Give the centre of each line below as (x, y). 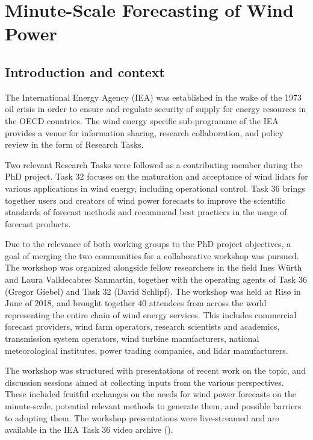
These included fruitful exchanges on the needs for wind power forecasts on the (150, 394)
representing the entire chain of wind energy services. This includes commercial (151, 314)
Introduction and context (85, 71)
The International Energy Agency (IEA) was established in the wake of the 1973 (153, 97)
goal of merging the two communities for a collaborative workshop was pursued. (152, 255)
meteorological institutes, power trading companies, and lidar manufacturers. (147, 350)
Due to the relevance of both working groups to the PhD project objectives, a (148, 244)
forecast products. (38, 223)
